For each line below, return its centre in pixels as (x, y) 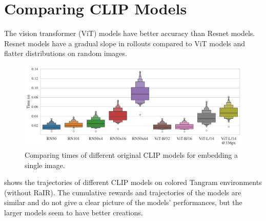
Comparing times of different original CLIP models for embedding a (131, 154)
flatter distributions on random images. (66, 53)
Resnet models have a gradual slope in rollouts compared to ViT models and (125, 43)
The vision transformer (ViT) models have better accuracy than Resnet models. (130, 33)
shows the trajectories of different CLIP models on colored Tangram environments (133, 182)
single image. (45, 165)
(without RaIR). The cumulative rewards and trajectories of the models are (123, 192)
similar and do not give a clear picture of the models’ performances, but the (123, 202)
